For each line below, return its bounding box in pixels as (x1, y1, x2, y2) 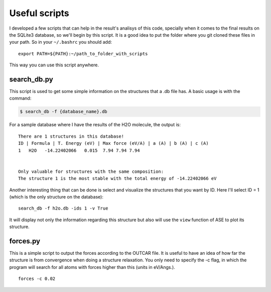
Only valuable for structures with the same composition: (18, 168, 164, 174)
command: (9, 95, 32, 102)
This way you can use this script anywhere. (9, 62, 99, 68)
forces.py (9, 237, 40, 245)
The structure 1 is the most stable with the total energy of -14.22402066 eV (18, 176, 217, 181)
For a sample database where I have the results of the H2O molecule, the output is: (9, 122, 181, 128)
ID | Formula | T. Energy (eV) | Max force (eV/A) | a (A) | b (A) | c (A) (18, 141, 209, 146)
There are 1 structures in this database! (18, 133, 124, 139)
